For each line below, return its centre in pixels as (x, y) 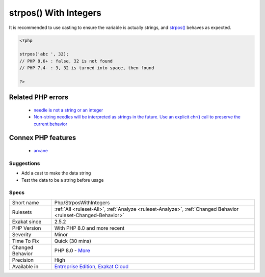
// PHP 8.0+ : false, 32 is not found (66, 61)
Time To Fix (26, 241)
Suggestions (25, 163)
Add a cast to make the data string (56, 173)
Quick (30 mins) (73, 241)
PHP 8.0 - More (72, 250)
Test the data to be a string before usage (63, 180)
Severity (22, 234)
